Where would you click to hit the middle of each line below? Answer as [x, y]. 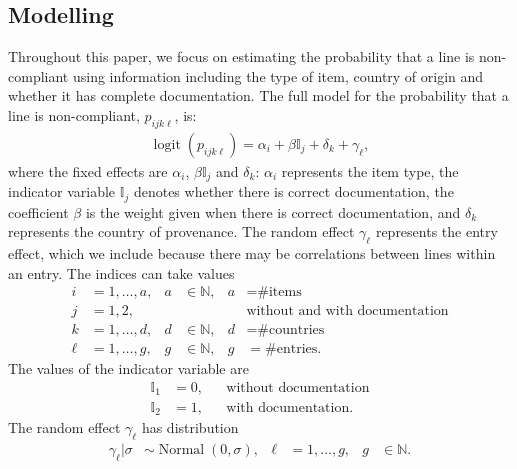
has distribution [190, 426]
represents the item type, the [370, 170]
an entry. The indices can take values [121, 272]
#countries [291, 330]
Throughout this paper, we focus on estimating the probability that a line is [241, 56]
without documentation [298, 388]
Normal [181, 449]
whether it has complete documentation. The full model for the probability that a [258, 95]
